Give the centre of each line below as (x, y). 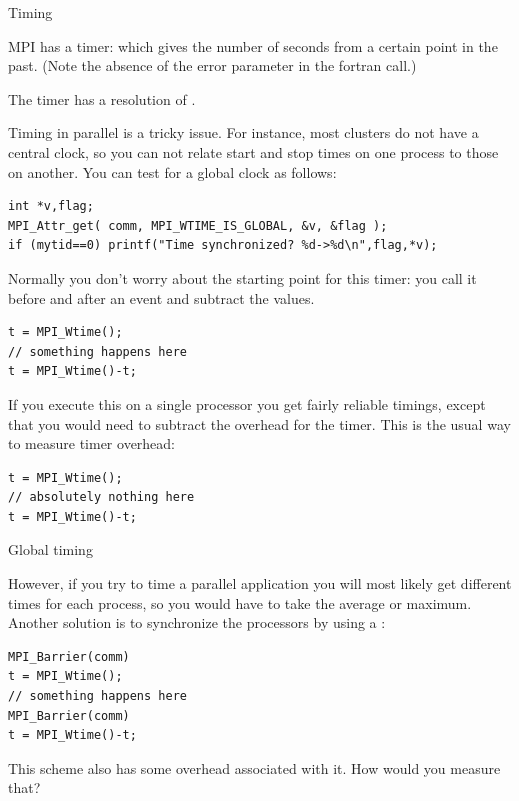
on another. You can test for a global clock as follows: (172, 171)
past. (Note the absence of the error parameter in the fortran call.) (212, 65)
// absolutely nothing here (101, 497)
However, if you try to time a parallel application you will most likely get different (260, 583)
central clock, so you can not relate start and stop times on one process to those (253, 151)
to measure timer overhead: (92, 443)
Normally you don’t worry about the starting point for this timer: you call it (242, 277)
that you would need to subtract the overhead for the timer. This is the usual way (259, 423)
